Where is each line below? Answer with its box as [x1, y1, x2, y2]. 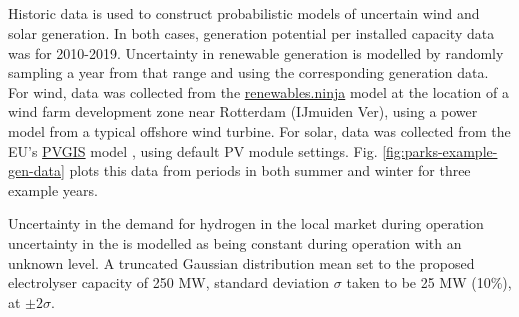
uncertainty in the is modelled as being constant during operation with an [8, 232, 462, 253]
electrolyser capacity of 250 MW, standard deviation [8, 272, 330, 293]
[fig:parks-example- [382, 140, 498, 161]
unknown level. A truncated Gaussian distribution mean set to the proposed [8, 252, 475, 273]
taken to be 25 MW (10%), [346, 272, 512, 293]
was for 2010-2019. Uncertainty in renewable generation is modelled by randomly [8, 42, 504, 63]
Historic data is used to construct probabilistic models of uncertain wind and [8, 3, 480, 24]
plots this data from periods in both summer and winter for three [69, 160, 471, 181]
